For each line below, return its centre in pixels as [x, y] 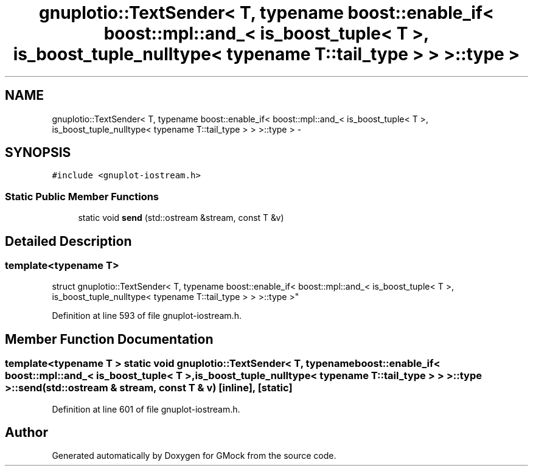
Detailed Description [68, 241]
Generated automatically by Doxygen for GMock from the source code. [194, 456]
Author [26, 433]
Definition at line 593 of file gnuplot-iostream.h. [147, 316]
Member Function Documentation [109, 339]
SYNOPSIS [38, 153]
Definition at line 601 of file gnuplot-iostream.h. [146, 409]
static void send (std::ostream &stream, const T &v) [181, 218]
